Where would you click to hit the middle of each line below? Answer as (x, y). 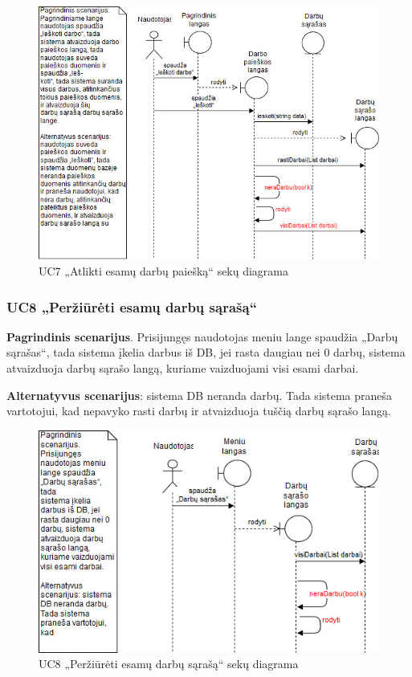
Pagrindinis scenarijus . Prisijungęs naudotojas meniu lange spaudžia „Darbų (202, 336)
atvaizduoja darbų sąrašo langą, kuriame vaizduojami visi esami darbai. (183, 368)
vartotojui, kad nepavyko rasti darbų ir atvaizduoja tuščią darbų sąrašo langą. (199, 411)
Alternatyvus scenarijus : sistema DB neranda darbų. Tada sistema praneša (200, 395)
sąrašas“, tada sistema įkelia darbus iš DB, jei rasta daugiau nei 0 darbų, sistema (206, 352)
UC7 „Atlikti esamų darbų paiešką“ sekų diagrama (164, 271)
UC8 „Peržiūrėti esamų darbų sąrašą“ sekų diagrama (169, 664)
